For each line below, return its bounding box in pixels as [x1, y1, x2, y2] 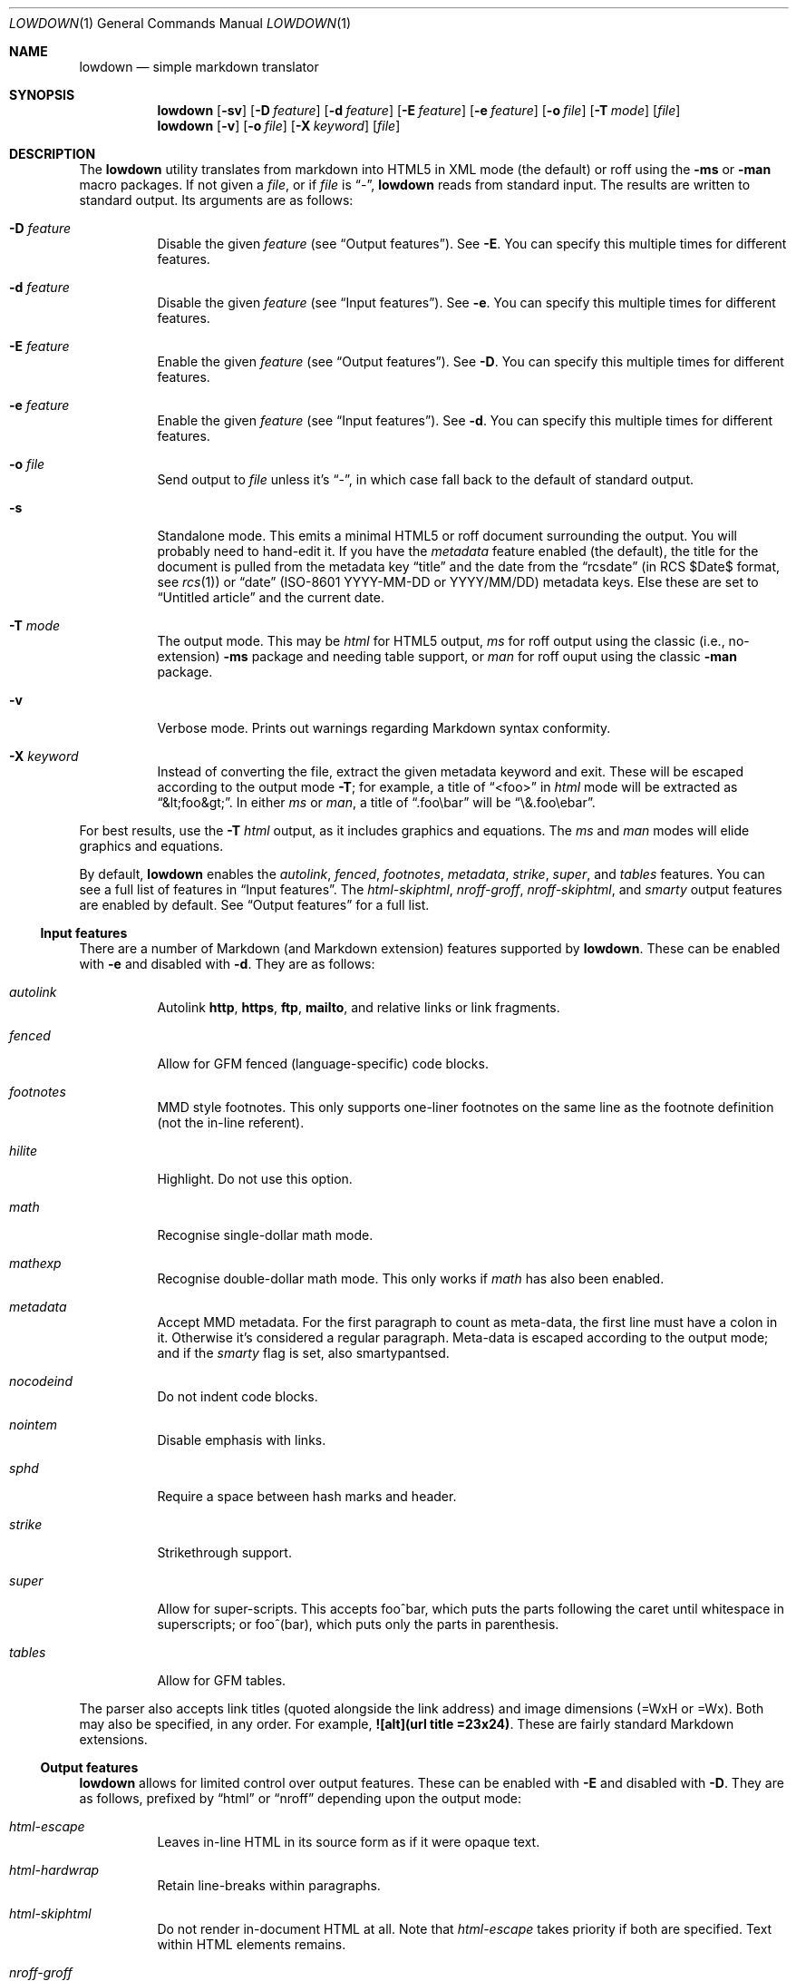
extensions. [79, 1732, 148, 1747]
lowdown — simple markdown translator [79, 59, 319, 74]
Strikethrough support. [157, 1545, 292, 1560]
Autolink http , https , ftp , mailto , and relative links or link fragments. [157, 1000, 560, 1015]
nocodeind [9, 1373, 73, 1389]
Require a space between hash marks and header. [157, 1488, 457, 1504]
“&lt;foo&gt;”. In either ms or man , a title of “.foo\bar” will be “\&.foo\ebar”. [157, 795, 596, 810]
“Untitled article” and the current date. [157, 590, 384, 605]
